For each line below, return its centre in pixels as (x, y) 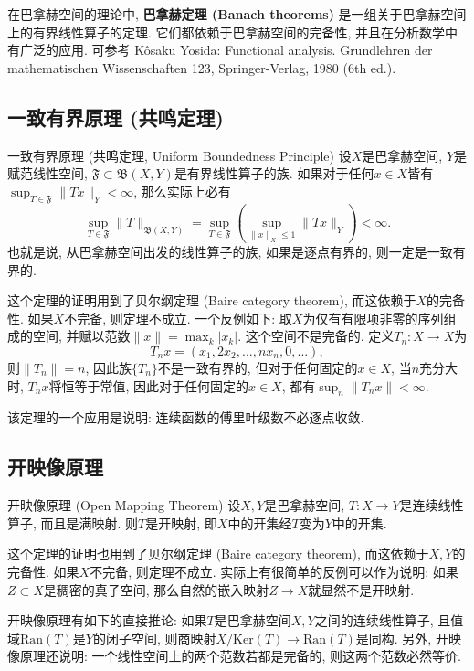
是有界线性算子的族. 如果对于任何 (274, 173)
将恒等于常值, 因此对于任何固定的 (148, 385)
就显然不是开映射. (361, 589)
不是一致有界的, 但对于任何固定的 (258, 367)
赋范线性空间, (47, 173)
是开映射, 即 (181, 522)
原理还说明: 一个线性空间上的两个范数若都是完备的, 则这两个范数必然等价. (240, 656)
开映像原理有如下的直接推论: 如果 (107, 620)
